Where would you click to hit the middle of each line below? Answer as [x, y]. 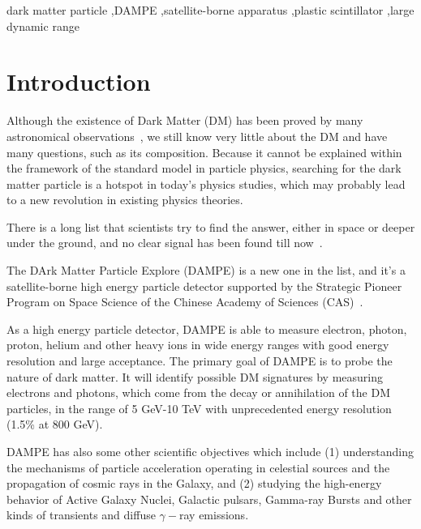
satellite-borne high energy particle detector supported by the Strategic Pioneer [204, 286]
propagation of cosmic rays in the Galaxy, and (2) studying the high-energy [194, 483]
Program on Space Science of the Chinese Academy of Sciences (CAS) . [185, 302]
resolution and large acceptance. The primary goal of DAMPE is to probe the [200, 361]
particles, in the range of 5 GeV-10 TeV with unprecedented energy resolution [199, 408]
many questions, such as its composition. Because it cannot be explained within [204, 152]
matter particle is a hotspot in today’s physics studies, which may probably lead [206, 183]
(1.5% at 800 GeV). [55, 424]
